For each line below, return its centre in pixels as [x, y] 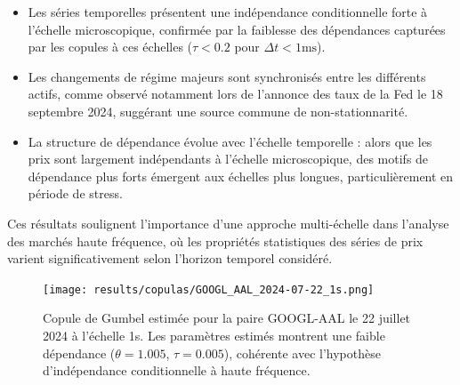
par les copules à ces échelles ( [110, 47]
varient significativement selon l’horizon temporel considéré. [170, 258]
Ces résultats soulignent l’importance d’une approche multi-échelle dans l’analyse [228, 223]
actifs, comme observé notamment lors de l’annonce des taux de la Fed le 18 [235, 94]
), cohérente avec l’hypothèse [302, 353]
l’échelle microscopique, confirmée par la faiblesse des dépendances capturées [237, 29]
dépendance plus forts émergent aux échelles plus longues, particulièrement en [241, 176]
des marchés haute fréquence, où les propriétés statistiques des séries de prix [215, 241]
